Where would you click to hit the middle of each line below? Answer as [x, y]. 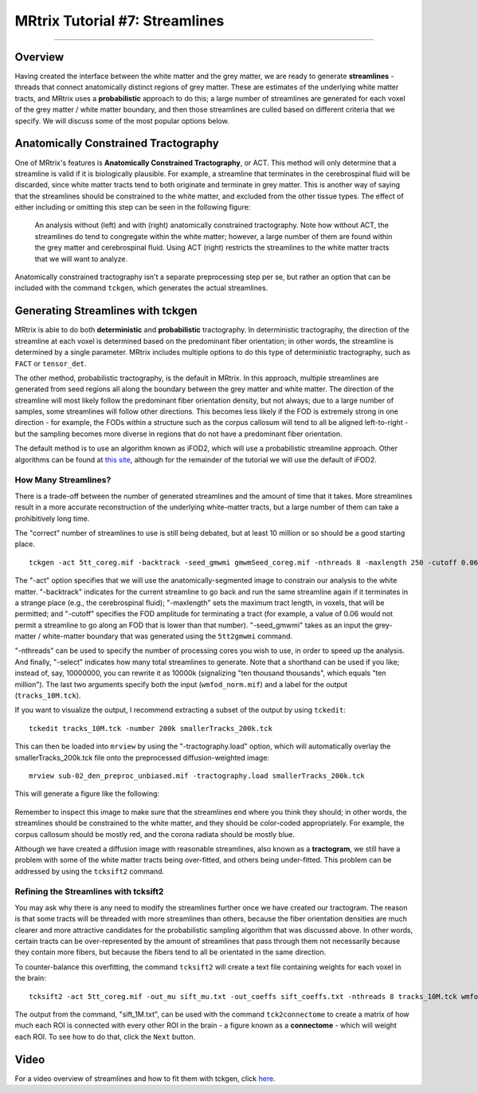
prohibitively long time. [52, 518]
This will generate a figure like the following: [87, 794]
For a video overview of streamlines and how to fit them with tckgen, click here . [145, 1078]
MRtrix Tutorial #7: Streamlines [119, 21]
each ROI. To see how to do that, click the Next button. [105, 1036]
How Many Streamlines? [63, 480]
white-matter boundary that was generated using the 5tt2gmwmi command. [168, 636]
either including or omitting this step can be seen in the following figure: [133, 207]
